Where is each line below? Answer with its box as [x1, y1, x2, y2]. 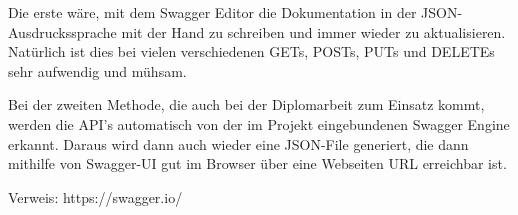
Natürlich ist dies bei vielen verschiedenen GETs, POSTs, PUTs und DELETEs [8, 41, 495, 62]
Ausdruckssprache [8, 21, 117, 42]
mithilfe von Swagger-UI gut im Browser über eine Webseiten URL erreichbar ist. [8, 153, 507, 174]
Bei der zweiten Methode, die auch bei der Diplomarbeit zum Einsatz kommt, [8, 94, 485, 115]
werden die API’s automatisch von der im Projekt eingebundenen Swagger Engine [8, 113, 510, 134]
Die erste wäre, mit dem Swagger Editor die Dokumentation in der [8, 2, 417, 22]
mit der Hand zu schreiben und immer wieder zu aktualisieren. [121, 21, 506, 42]
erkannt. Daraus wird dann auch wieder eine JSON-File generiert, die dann [8, 133, 469, 154]
